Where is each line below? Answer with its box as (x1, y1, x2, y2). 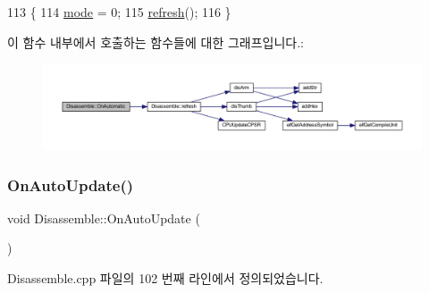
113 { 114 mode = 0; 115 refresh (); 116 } (7, 3, 231, 21)
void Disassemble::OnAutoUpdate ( (7, 208, 200, 227)
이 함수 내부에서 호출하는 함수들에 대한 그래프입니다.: (7, 32, 304, 51)
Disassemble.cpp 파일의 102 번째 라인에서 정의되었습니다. (7, 269, 324, 288)
